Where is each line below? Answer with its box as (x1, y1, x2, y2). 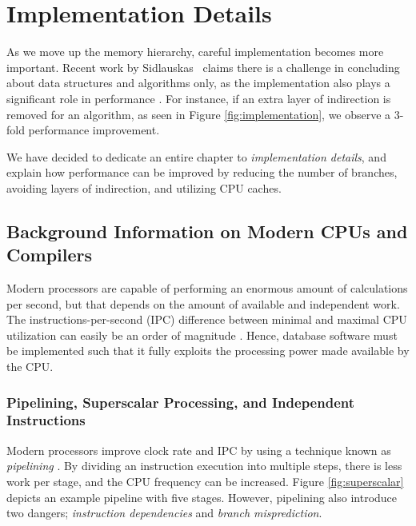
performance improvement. (28, 122, 160, 138)
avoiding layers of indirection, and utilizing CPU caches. (6, 179, 282, 196)
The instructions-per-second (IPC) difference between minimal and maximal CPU (6, 311, 407, 328)
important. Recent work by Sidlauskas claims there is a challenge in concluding (6, 58, 400, 75)
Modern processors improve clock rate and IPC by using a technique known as (6, 441, 391, 458)
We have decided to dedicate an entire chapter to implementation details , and (6, 148, 386, 165)
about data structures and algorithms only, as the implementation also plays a (6, 74, 390, 91)
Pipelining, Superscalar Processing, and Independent (6, 392, 354, 412)
